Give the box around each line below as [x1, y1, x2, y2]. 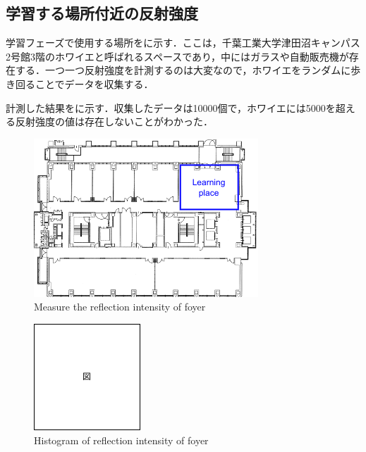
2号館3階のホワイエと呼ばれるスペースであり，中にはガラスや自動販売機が [6, 49, 349, 63]
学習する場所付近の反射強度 [6, 2, 198, 24]
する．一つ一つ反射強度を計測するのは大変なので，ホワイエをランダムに [15, 63, 351, 77]
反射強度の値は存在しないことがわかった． [15, 114, 213, 129]
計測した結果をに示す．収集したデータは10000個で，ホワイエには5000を [6, 100, 336, 115]
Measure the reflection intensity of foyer [34, 299, 206, 314]
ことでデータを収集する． [35, 76, 154, 91]
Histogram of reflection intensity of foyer [34, 432, 209, 447]
